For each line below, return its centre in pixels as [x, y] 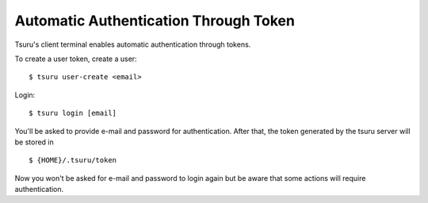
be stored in [34, 142]
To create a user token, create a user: [76, 59]
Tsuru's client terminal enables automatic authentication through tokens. [133, 44]
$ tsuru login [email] [73, 113]
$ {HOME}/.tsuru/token [73, 160]
